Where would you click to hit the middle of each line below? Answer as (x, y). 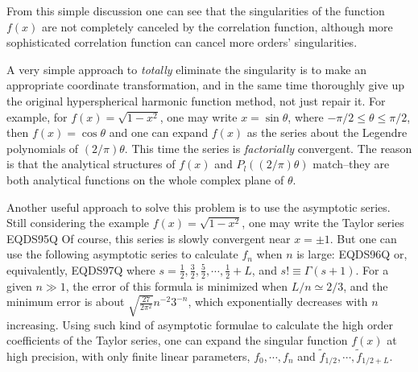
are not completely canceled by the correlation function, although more (217, 26)
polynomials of (43, 148)
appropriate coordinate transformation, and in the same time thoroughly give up (205, 85)
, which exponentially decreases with (278, 302)
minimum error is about (66, 302)
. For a (372, 269)
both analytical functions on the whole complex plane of (145, 179)
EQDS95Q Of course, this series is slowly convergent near (149, 238)
